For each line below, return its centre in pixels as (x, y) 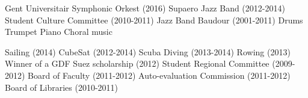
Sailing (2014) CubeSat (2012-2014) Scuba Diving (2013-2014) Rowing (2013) (148, 51)
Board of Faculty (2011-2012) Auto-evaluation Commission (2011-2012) (159, 75)
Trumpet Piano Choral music (59, 32)
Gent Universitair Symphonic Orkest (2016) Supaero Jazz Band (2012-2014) (145, 8)
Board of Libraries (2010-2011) (62, 87)
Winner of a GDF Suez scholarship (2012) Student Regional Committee (137, 63)
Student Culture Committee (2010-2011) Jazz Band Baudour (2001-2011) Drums (154, 20)
